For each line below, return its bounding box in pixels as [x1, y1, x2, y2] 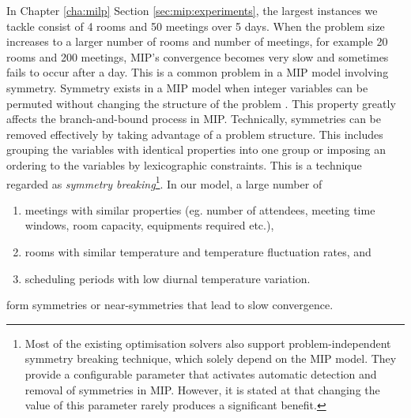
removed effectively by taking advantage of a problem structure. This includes [6, 125, 383, 142]
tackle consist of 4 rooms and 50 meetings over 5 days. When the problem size [6, 17, 385, 34]
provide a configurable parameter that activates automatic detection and [25, 365, 377, 382]
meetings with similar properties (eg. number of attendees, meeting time [25, 201, 375, 218]
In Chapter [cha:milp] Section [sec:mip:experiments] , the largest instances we [6, 2, 378, 18]
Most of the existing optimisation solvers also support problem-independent [25, 334, 391, 351]
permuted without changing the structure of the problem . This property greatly [6, 95, 396, 111]
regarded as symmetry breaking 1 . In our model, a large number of [6, 173, 322, 192]
